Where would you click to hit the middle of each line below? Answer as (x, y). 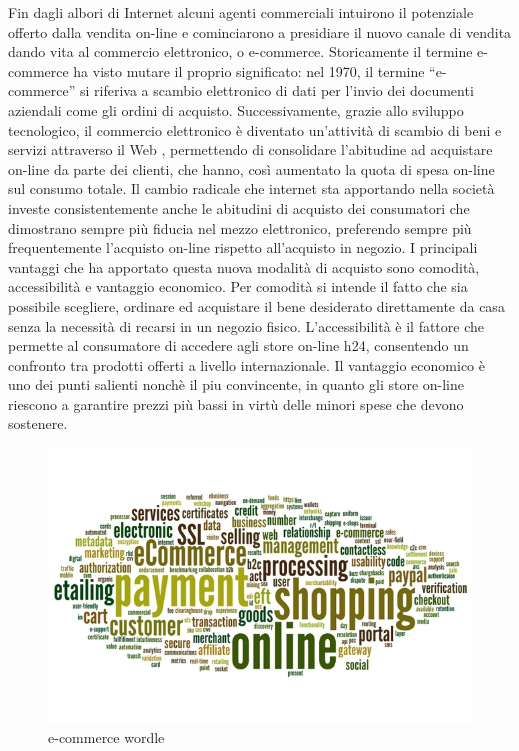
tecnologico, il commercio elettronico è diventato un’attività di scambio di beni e (255, 129)
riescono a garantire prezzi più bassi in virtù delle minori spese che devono (236, 403)
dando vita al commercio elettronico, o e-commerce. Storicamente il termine (240, 51)
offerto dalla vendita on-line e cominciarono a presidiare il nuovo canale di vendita (260, 31)
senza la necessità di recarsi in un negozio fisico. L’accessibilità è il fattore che (246, 325)
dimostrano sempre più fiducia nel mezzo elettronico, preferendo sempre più (240, 227)
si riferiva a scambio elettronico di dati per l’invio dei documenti (276, 90)
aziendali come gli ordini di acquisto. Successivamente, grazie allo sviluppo (236, 109)
